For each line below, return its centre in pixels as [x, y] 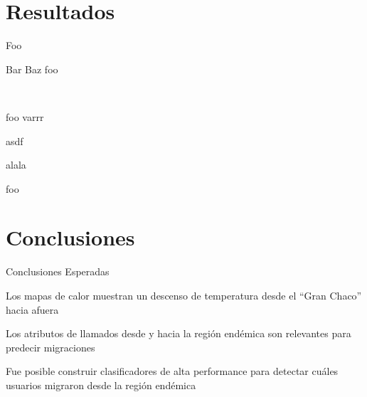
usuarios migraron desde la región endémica [101, 385]
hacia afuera [32, 309]
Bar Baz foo [32, 69]
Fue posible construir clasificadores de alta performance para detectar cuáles [172, 371]
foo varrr [25, 116]
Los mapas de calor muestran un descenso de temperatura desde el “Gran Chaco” [184, 295]
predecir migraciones [50, 347]
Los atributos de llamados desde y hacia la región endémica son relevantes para [179, 333]
